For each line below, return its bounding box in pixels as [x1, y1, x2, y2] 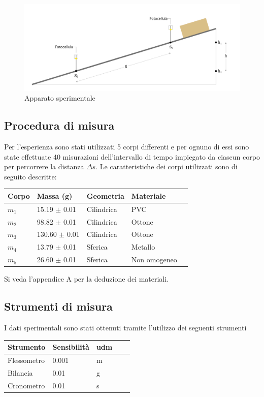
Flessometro [8, 354, 45, 365]
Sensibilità [52, 342, 89, 352]
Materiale [131, 190, 166, 201]
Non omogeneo [131, 254, 177, 265]
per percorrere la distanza [4, 161, 84, 172]
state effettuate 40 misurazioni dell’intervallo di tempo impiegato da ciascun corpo [4, 151, 260, 162]
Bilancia [8, 367, 33, 378]
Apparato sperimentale [24, 93, 95, 103]
